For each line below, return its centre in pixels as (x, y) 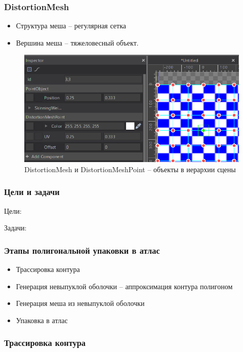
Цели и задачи (32, 192)
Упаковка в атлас (42, 320)
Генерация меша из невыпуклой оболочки (80, 303)
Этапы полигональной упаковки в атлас (82, 250)
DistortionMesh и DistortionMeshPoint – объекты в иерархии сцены (130, 169)
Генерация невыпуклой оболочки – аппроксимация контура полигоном (124, 286)
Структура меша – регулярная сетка (71, 26)
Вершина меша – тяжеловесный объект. (77, 42)
